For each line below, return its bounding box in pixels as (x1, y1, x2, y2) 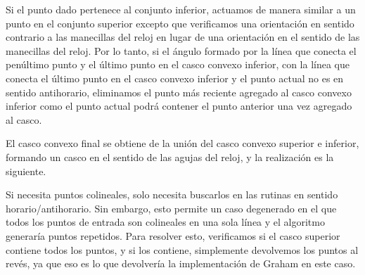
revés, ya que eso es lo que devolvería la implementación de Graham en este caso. (6, 256, 356, 271)
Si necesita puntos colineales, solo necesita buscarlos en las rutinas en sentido (6, 187, 338, 202)
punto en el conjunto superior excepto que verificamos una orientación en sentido (6, 15, 354, 30)
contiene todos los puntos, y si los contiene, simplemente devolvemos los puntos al (6, 242, 359, 257)
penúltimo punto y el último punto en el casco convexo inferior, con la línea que (6, 57, 350, 72)
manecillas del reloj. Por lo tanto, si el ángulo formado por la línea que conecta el (6, 43, 357, 58)
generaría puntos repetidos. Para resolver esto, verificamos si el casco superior (6, 228, 340, 243)
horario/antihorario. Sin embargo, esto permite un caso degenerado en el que (6, 200, 337, 215)
